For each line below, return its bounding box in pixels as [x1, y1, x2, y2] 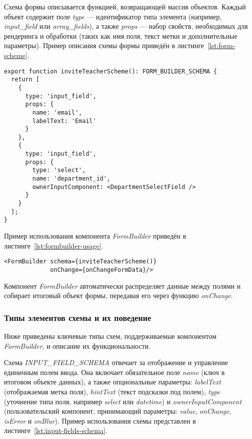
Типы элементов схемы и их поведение [4, 311, 151, 323]
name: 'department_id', [32, 175, 111, 183]
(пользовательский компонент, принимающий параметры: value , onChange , [4, 406, 232, 416]
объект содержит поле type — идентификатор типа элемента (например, [4, 11, 222, 21]
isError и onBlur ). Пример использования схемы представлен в [4, 415, 196, 426]
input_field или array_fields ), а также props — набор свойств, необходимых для [4, 21, 248, 31]
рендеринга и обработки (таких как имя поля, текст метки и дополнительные [4, 30, 238, 41]
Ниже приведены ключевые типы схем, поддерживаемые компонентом [4, 330, 217, 341]
